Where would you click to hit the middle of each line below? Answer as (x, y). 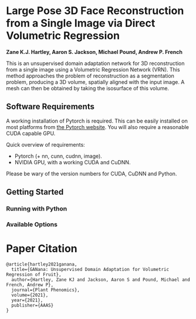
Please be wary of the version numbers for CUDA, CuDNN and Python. (92, 174)
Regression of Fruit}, (34, 274)
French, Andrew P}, (30, 285)
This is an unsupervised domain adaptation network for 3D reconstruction (95, 63)
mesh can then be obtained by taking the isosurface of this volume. (87, 88)
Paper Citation (42, 249)
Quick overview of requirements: (45, 144)
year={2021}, (27, 300)
